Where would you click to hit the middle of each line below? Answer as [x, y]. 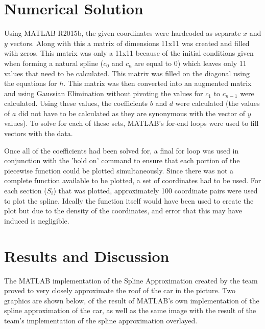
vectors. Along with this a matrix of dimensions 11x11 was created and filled [130, 43]
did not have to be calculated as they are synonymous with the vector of [132, 113]
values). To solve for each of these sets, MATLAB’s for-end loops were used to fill [131, 123]
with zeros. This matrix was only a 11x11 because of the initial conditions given [129, 53]
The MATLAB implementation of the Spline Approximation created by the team [131, 280]
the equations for [31, 83]
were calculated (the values [218, 103]
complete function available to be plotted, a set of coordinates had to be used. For [133, 180]
